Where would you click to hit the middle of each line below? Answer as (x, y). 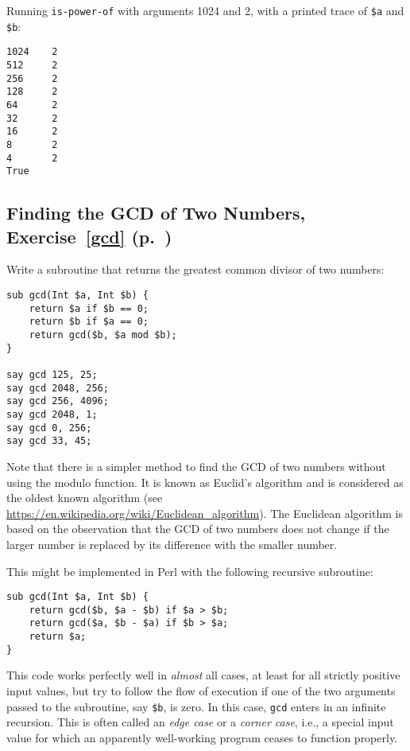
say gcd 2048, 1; (52, 414)
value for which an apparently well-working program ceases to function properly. (202, 737)
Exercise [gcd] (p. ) (89, 236)
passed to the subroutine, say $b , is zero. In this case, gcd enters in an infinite (196, 706)
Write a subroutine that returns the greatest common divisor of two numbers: (195, 269)
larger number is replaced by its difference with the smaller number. (172, 544)
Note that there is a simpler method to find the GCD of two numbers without (196, 466)
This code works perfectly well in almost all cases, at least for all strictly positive (203, 675)
